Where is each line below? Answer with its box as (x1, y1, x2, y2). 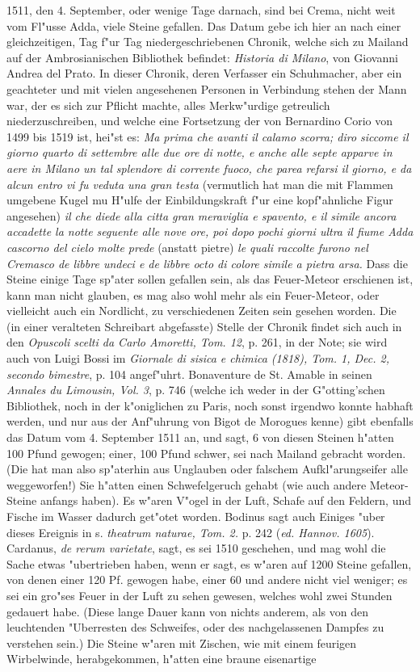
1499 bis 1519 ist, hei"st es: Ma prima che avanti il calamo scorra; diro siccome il (6, 128, 409, 145)
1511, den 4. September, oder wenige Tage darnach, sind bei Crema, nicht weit (6, 2, 396, 18)
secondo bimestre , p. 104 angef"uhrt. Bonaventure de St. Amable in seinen (6, 365, 372, 382)
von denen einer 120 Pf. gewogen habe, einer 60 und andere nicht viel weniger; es (6, 571, 408, 588)
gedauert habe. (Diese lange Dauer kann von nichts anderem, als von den (6, 603, 368, 619)
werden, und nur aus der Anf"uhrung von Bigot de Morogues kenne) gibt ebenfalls (6, 413, 414, 430)
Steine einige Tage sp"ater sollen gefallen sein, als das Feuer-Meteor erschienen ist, (6, 271, 414, 288)
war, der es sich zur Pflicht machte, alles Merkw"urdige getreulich (6, 96, 330, 113)
